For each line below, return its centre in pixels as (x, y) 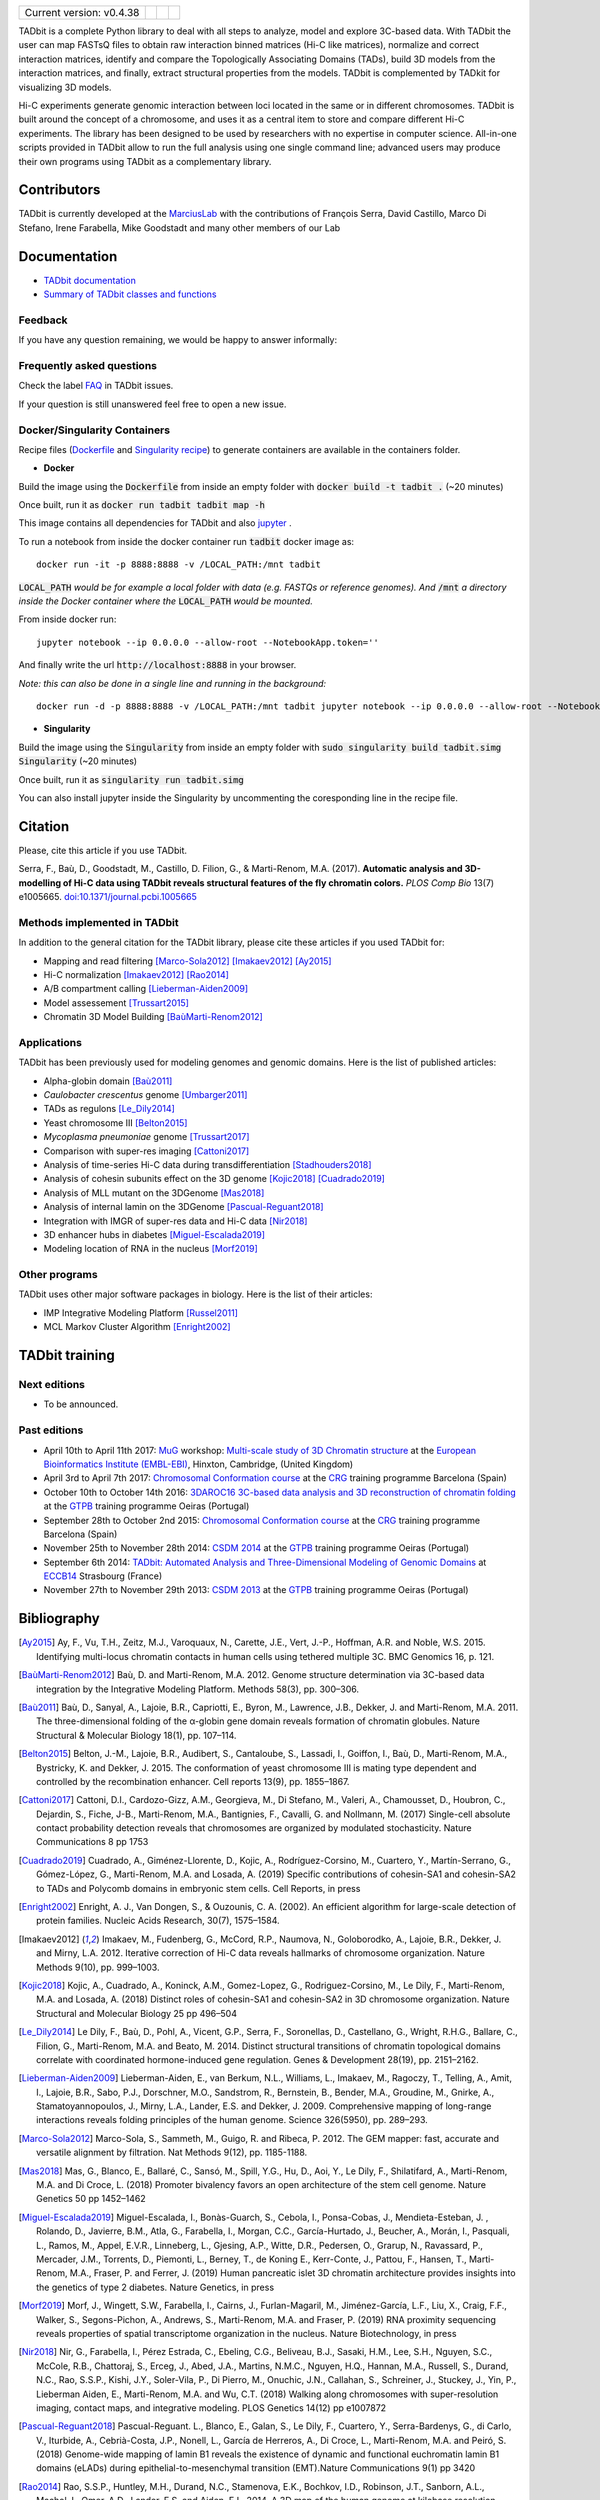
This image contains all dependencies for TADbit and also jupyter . (155, 523)
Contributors (59, 190)
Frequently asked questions (87, 366)
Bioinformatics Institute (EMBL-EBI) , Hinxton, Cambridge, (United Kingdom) (198, 1464)
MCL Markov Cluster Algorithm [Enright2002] (137, 1327)
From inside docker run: (67, 619)
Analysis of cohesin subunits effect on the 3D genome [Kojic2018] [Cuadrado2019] (214, 1179)
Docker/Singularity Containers (94, 430)
